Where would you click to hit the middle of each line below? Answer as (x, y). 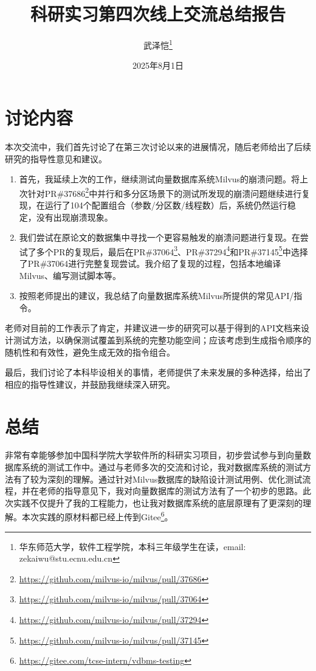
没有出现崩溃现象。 (74, 217)
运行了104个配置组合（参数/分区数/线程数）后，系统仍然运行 (166, 205)
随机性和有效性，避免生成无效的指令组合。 (90, 352)
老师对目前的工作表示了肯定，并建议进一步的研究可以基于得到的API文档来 (153, 328)
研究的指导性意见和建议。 (56, 158)
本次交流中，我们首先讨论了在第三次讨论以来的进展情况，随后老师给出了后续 (158, 146)
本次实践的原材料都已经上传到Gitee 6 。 (97, 516)
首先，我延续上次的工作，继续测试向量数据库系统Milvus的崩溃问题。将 (160, 179)
